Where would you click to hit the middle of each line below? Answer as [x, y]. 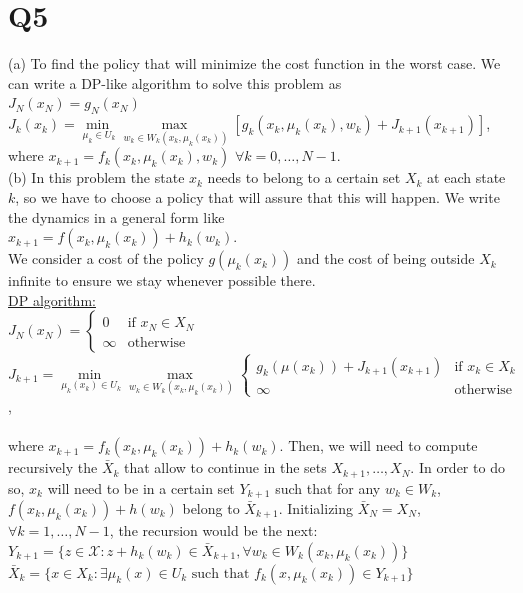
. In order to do [457, 467]
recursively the [53, 467]
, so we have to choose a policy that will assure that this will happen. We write [257, 196]
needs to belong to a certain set [304, 177]
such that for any [328, 487]
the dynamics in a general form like [116, 216]
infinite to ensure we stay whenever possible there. [162, 280]
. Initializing [316, 507]
